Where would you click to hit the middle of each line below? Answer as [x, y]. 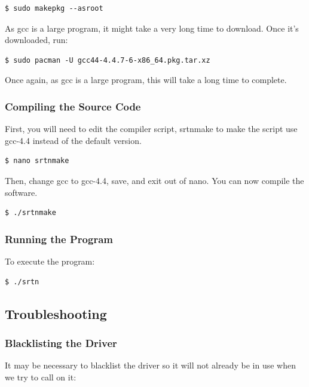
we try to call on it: [41, 377]
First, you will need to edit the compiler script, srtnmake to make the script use [151, 129]
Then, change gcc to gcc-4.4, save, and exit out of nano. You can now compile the [154, 180]
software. [21, 192]
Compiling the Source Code [73, 106]
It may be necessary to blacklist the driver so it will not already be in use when [151, 365]
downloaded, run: [36, 40]
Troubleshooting [56, 313]
